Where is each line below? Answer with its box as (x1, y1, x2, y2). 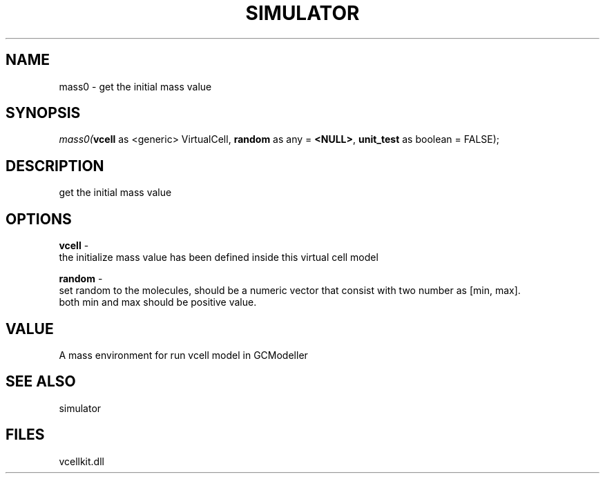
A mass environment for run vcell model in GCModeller (59, 349, 308, 361)
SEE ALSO (6, 373, 76, 391)
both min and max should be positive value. (59, 296, 257, 309)
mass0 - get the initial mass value (59, 80, 212, 92)
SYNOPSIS (6, 104, 81, 122)
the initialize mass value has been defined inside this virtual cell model (59, 251, 378, 264)
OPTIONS (6, 210, 72, 228)
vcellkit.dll (59, 455, 104, 467)
